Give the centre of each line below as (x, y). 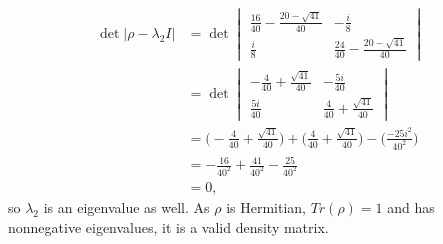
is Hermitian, (266, 207)
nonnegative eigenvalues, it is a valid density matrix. (168, 226)
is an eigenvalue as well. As (126, 207)
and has (411, 207)
